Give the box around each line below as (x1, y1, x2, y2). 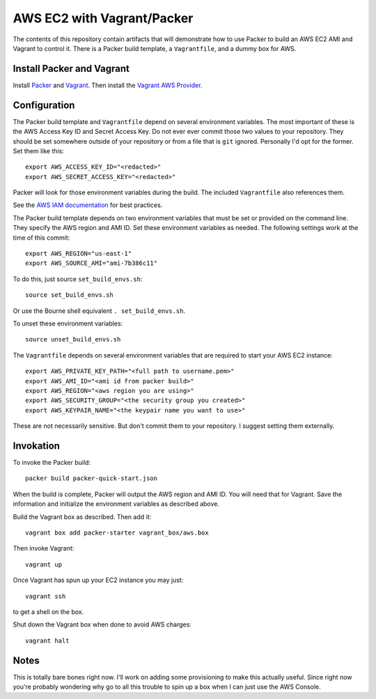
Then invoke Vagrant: (13, 544, 75, 553)
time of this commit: (13, 233, 70, 242)
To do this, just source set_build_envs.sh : (13, 275, 143, 283)
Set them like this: (13, 146, 64, 155)
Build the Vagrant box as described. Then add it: (13, 512, 152, 521)
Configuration (13, 99, 75, 111)
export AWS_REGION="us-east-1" (25, 249, 132, 258)
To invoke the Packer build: (13, 459, 91, 467)
